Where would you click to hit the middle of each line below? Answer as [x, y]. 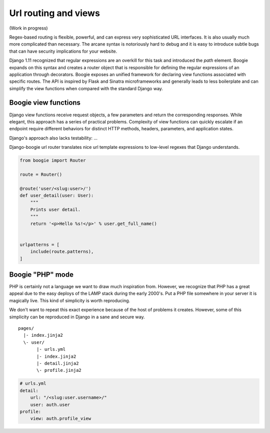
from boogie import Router [53, 161]
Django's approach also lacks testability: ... [53, 138]
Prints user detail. [55, 209]
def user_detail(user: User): [57, 196]
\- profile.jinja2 [59, 370]
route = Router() [41, 174]
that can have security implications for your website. [63, 51]
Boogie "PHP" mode [41, 275]
